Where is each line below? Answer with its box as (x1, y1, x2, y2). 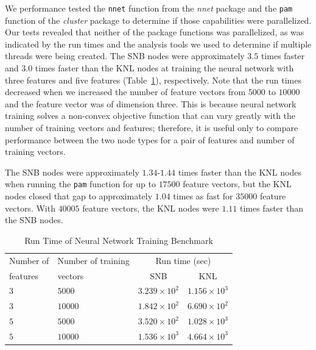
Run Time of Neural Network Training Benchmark (24, 234, 213, 246)
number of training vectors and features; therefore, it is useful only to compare (5, 121, 298, 134)
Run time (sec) (155, 254, 211, 266)
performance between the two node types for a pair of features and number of (5, 133, 295, 146)
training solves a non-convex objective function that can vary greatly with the (5, 109, 296, 122)
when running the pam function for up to (5, 177, 156, 190)
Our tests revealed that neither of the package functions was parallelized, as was (5, 26, 304, 38)
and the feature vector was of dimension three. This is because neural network (5, 97, 297, 110)
